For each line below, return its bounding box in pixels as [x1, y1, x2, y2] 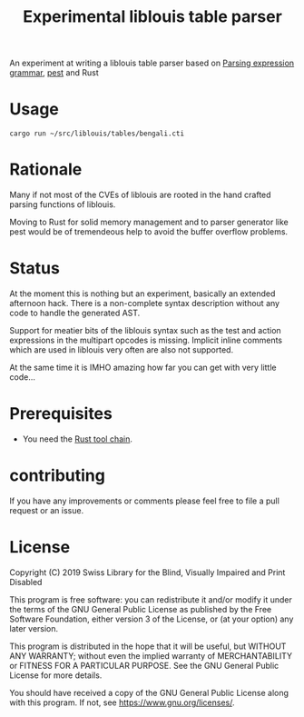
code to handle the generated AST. [9, 307, 141, 318]
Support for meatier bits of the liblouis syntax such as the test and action [9, 325, 281, 335]
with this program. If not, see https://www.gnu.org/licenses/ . [9, 697, 235, 708]
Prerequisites [9, 403, 113, 424]
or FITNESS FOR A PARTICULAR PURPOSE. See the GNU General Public [9, 660, 279, 671]
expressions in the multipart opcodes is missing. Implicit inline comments [9, 334, 283, 345]
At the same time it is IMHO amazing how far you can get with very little [9, 362, 277, 373]
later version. [9, 622, 59, 633]
